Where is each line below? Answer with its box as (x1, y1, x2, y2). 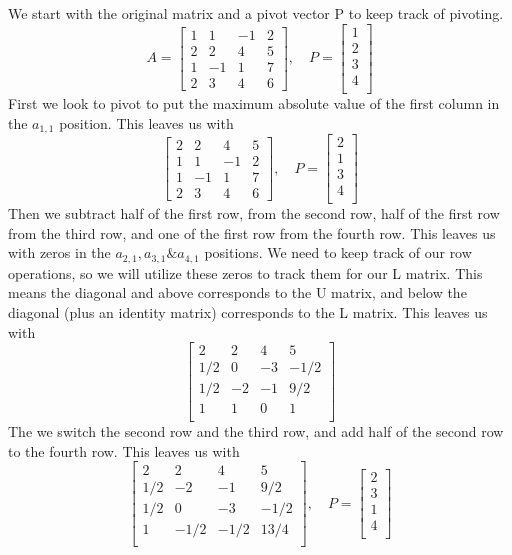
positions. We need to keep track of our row (204, 242, 472, 263)
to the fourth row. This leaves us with (8, 440, 240, 461)
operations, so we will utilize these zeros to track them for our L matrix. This (8, 262, 483, 283)
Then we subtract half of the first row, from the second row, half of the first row (8, 203, 500, 224)
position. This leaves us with (59, 112, 234, 133)
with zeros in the (8, 242, 111, 263)
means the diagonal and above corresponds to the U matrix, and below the (8, 282, 467, 303)
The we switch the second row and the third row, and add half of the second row (8, 421, 504, 442)
